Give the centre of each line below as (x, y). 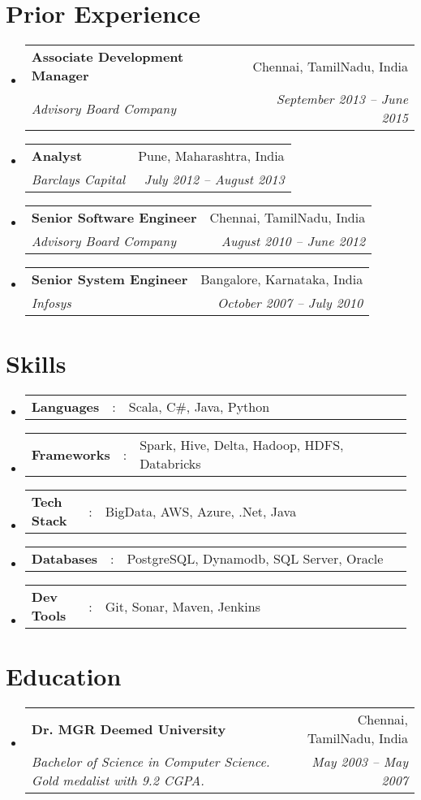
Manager (60, 76)
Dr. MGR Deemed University (129, 729)
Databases (64, 559)
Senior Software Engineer (114, 218)
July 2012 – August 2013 (214, 179)
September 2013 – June (342, 99)
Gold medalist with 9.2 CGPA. (118, 781)
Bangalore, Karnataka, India (282, 279)
